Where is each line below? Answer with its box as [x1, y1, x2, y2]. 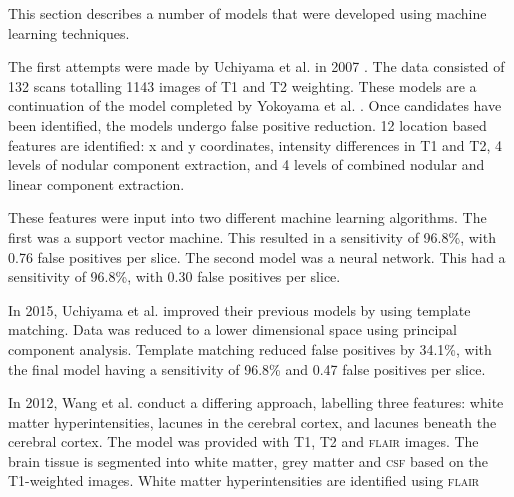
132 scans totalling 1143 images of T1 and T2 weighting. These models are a [8, 75, 477, 96]
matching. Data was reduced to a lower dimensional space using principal [8, 319, 457, 340]
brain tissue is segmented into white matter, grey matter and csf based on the [8, 450, 488, 471]
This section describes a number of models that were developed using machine [8, 3, 487, 23]
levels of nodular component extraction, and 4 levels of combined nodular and [8, 154, 485, 175]
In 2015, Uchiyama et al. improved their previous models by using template [8, 299, 471, 320]
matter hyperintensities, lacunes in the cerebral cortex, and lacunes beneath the [8, 411, 497, 432]
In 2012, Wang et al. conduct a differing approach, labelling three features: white [8, 392, 504, 413]
